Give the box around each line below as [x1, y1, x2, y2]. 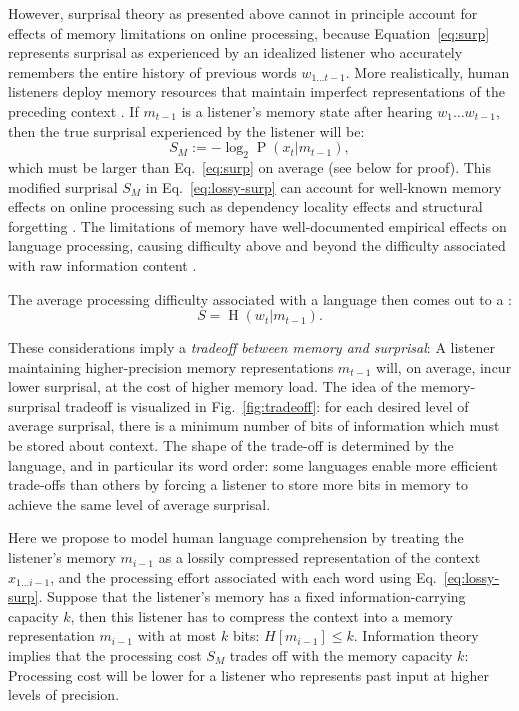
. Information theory [353, 625, 479, 646]
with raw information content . [8, 254, 197, 275]
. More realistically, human [345, 61, 510, 82]
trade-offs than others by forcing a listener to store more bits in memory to [8, 474, 468, 495]
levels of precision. [8, 684, 120, 705]
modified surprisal [8, 176, 118, 197]
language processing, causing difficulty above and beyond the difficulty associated [8, 235, 506, 256]
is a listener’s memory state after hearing [181, 100, 433, 121]
